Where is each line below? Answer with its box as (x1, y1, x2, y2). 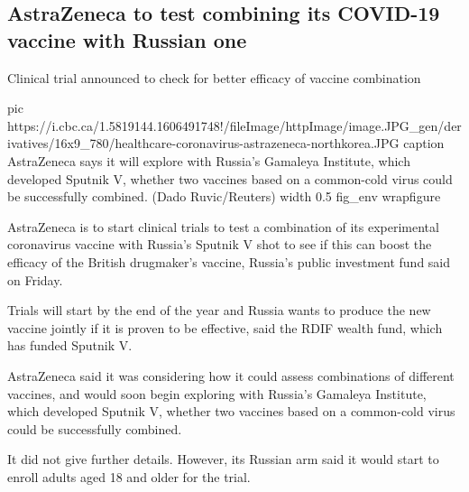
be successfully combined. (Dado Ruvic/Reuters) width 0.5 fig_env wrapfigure (7, 187, 441, 206)
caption (403, 134, 445, 153)
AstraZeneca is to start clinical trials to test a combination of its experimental (7, 217, 439, 236)
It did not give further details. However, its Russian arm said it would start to (7, 450, 439, 469)
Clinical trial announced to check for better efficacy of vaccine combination (7, 68, 421, 87)
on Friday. (7, 270, 63, 289)
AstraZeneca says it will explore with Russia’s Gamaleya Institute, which (7, 151, 410, 170)
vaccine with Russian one (7, 25, 247, 53)
